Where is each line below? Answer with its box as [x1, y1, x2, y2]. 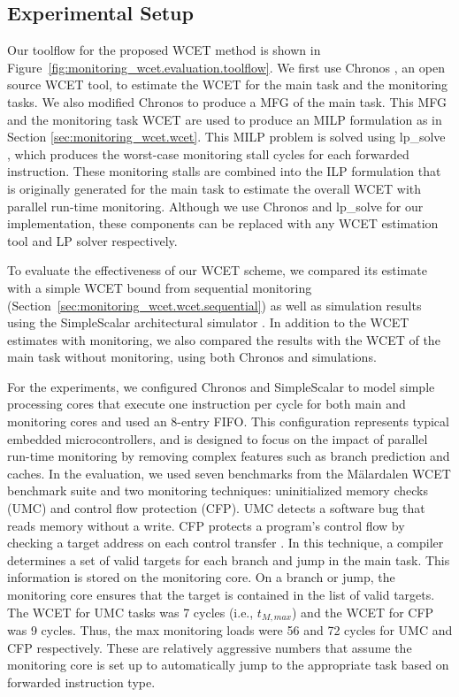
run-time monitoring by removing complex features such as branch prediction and [7, 447, 450, 465]
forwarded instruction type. [7, 672, 156, 691]
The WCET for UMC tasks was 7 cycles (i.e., [7, 602, 254, 621]
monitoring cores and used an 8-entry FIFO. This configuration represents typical [7, 412, 449, 431]
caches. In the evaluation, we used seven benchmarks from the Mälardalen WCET [7, 463, 451, 482]
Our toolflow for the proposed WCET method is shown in [7, 41, 321, 59]
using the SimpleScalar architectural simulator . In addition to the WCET [7, 313, 409, 332]
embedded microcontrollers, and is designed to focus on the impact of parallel [7, 429, 428, 448]
